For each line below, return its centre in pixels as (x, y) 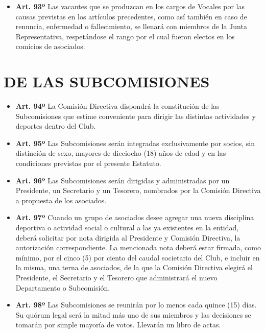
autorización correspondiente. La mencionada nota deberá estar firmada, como (138, 247)
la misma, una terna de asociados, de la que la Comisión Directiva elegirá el (134, 267)
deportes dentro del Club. (56, 126)
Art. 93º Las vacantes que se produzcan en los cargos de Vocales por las (130, 6)
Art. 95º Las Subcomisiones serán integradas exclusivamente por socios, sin (135, 143)
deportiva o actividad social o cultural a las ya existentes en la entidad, (127, 228)
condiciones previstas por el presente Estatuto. (88, 163)
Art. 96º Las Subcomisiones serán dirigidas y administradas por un (123, 180)
